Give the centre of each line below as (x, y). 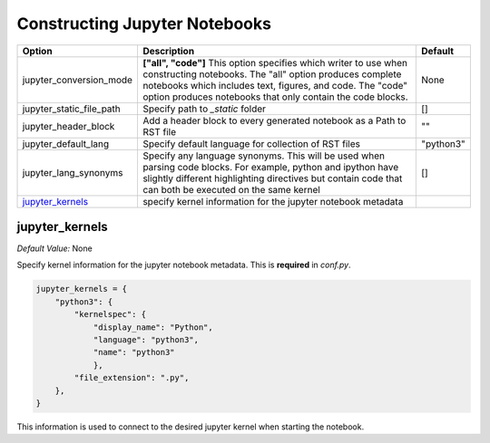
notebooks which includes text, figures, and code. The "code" (275, 85)
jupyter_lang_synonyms (73, 172)
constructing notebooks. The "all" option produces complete (272, 74)
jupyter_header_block (69, 126)
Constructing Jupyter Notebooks (144, 24)
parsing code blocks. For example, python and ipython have (270, 167)
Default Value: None (54, 248)
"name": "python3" (134, 352)
